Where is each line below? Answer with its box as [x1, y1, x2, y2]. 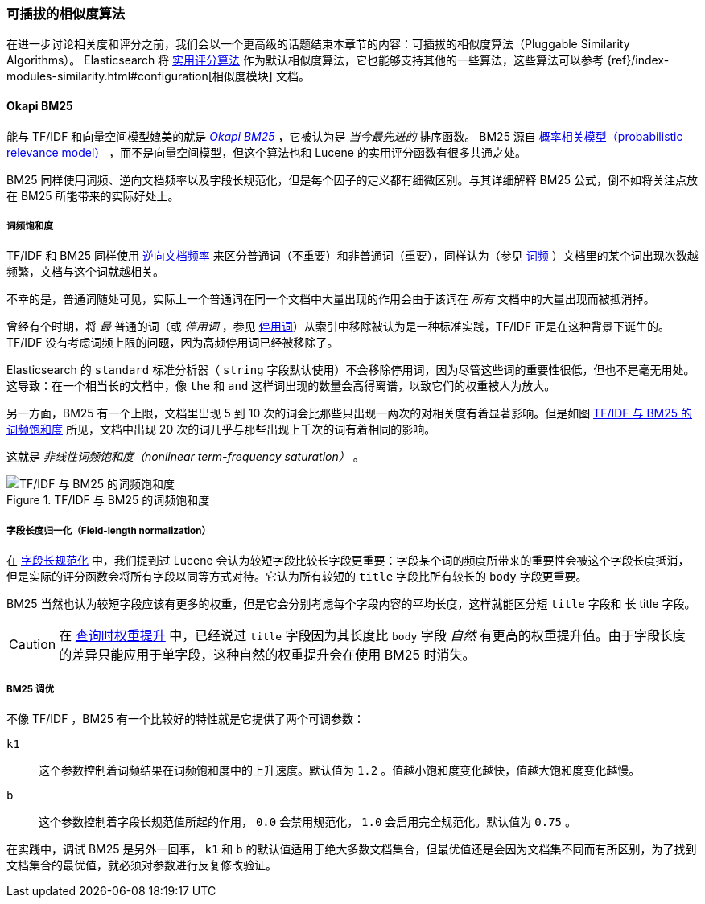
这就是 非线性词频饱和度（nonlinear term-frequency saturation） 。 [6, 450, 365, 464]
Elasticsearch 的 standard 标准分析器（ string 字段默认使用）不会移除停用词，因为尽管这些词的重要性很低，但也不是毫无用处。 [6, 363, 695, 377]
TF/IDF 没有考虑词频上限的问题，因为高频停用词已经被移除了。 [6, 335, 339, 350]
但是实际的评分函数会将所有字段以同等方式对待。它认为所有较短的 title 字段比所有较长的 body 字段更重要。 [6, 569, 587, 584]
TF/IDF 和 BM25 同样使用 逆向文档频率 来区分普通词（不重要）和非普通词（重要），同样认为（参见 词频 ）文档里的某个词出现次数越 [6, 249, 699, 263]
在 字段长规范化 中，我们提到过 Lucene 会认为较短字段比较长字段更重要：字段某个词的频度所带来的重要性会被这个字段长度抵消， [6, 553, 690, 568]
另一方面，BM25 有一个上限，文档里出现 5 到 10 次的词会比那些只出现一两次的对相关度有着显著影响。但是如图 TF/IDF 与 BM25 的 [6, 406, 693, 421]
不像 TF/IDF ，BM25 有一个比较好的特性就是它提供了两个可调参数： [6, 711, 365, 725]
